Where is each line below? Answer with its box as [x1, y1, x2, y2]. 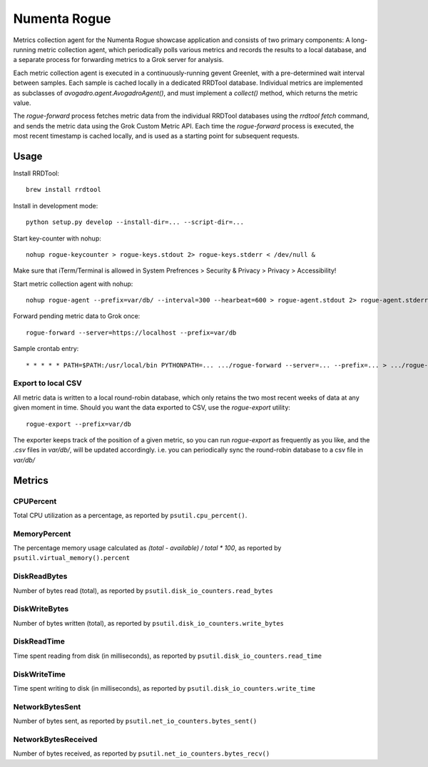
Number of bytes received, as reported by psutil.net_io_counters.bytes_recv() [13, 749, 270, 758]
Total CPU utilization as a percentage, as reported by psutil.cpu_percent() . [13, 511, 248, 519]
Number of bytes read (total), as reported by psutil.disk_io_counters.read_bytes [13, 586, 274, 595]
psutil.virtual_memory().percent [13, 554, 131, 562]
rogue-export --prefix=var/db [26, 420, 132, 428]
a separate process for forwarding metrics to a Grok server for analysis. [13, 56, 224, 64]
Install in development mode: [13, 201, 98, 210]
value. [13, 98, 31, 107]
